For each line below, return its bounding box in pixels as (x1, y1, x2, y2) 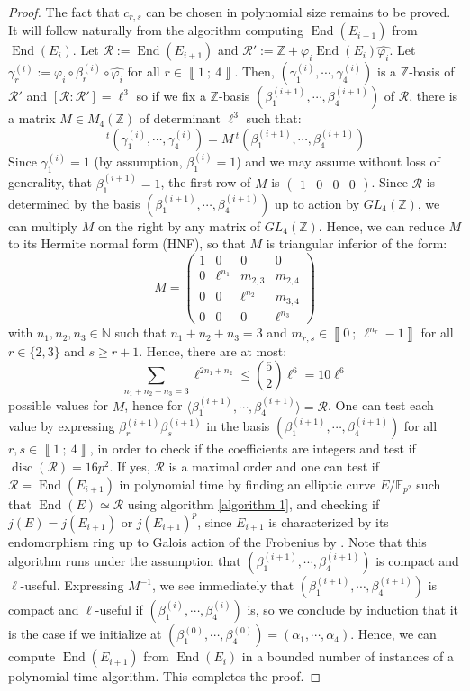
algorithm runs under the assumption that (8, 552, 241, 570)
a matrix (8, 109, 56, 128)
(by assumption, (94, 152, 183, 171)
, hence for (124, 396, 183, 415)
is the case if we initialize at (8, 624, 162, 643)
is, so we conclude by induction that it (247, 600, 459, 619)
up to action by (274, 193, 360, 212)
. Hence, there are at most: (139, 341, 287, 360)
